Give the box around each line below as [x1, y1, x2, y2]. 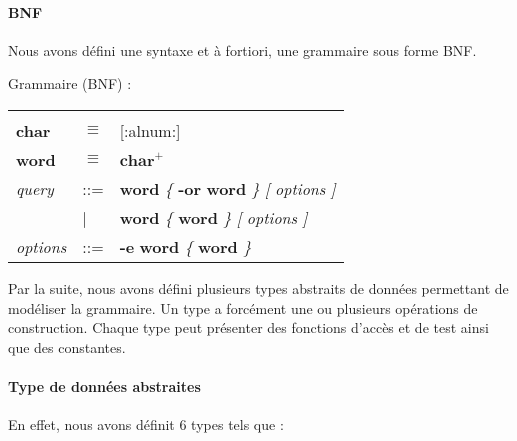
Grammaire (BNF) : [8, 73, 132, 94]
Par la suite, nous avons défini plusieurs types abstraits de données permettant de [8, 277, 509, 298]
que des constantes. [8, 336, 126, 357]
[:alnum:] [119, 118, 181, 142]
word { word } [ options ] [119, 205, 308, 229]
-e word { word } [119, 234, 252, 258]
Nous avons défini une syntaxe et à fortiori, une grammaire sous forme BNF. [8, 39, 477, 60]
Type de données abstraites [8, 375, 201, 396]
